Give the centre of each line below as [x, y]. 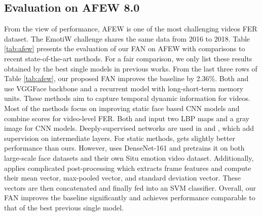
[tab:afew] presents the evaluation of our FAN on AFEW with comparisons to [125, 48]
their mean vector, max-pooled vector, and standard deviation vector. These [123, 178]
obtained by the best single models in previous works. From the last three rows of [131, 68]
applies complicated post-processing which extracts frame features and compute [128, 168]
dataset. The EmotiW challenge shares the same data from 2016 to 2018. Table [127, 38]
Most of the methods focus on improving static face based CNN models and [122, 108]
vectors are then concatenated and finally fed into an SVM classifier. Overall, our [130, 187]
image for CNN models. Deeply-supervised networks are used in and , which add [129, 128]
